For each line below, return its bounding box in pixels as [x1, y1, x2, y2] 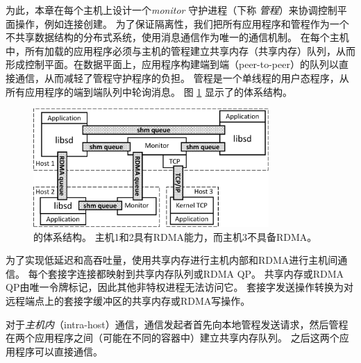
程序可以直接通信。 [15, 344, 103, 358]
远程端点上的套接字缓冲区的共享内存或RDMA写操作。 [6, 294, 251, 308]
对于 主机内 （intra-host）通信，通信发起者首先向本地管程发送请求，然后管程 [6, 316, 349, 331]
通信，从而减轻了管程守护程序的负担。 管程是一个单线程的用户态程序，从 [15, 70, 349, 85]
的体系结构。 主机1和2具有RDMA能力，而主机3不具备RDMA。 [33, 229, 317, 244]
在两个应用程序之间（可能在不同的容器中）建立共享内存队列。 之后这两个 [6, 330, 339, 345]
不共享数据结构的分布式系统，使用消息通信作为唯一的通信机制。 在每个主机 [6, 30, 349, 44]
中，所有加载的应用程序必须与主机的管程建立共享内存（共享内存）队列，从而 [6, 43, 355, 58]
